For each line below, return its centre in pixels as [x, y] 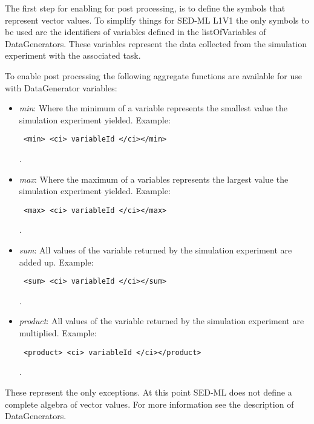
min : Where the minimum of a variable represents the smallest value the [153, 108]
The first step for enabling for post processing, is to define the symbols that [145, 8]
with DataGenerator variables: [61, 87]
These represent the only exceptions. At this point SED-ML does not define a [149, 392]
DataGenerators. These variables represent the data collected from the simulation [156, 43]
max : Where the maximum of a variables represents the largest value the [154, 179]
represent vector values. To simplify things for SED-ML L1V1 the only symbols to [157, 20]
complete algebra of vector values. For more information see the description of [149, 404]
